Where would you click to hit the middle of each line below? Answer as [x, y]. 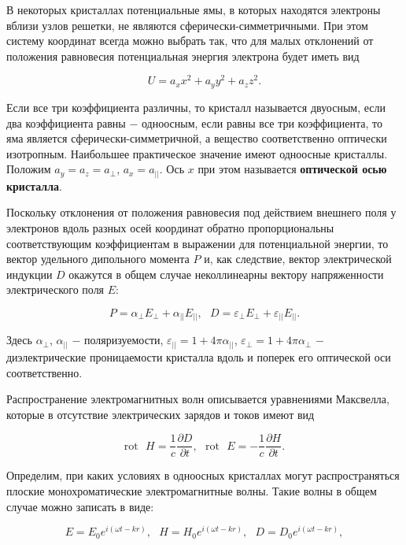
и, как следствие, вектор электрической [298, 259]
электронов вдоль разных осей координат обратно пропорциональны [170, 227]
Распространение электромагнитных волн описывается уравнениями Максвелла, [198, 399]
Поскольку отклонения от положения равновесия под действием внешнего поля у [201, 212]
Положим [29, 169]
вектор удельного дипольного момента [98, 259]
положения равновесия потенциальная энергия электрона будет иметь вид [183, 56]
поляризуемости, [124, 340]
